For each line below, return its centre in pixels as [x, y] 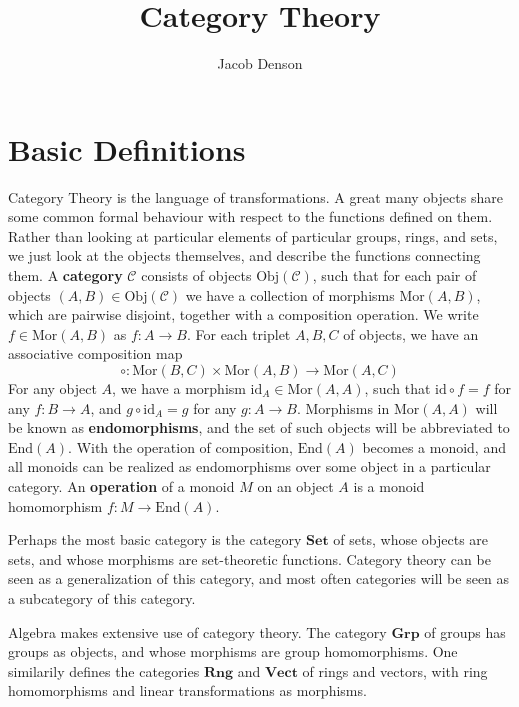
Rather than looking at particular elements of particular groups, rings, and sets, [253, 235]
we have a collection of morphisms [290, 294]
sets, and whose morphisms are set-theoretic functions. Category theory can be [249, 558]
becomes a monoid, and [434, 446]
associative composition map [95, 353]
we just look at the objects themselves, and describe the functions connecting [244, 255]
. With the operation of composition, [181, 446]
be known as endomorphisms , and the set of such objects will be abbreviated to [259, 427]
